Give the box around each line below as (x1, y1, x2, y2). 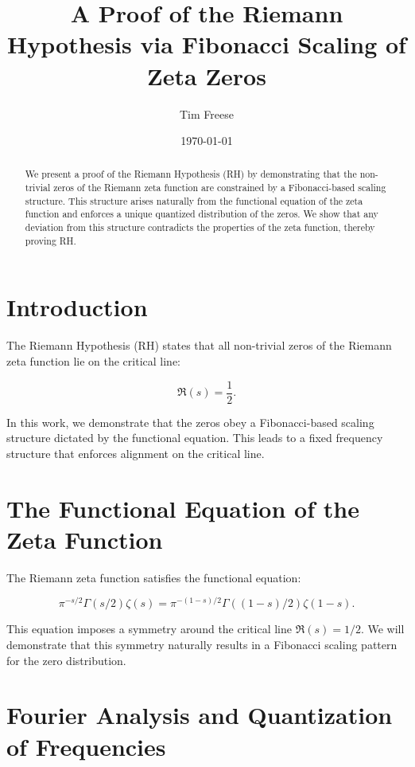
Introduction (6, 291, 148, 323)
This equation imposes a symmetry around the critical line (6, 620, 292, 637)
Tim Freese (180, 105, 234, 122)
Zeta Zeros (147, 59, 266, 92)
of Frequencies (6, 730, 166, 762)
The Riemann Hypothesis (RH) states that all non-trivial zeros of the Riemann (6, 337, 392, 354)
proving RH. (25, 233, 76, 247)
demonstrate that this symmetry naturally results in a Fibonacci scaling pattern (6, 636, 398, 652)
